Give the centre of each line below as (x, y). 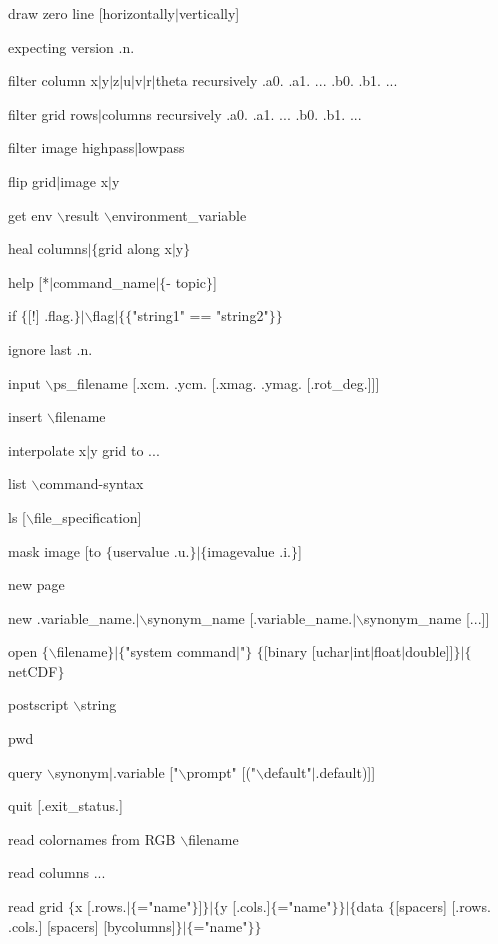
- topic (186, 281)
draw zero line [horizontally (91, 13)
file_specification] (87, 516)
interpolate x (47, 449)
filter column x (53, 80)
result (82, 214)
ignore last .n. (50, 348)
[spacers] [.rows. (443, 906)
